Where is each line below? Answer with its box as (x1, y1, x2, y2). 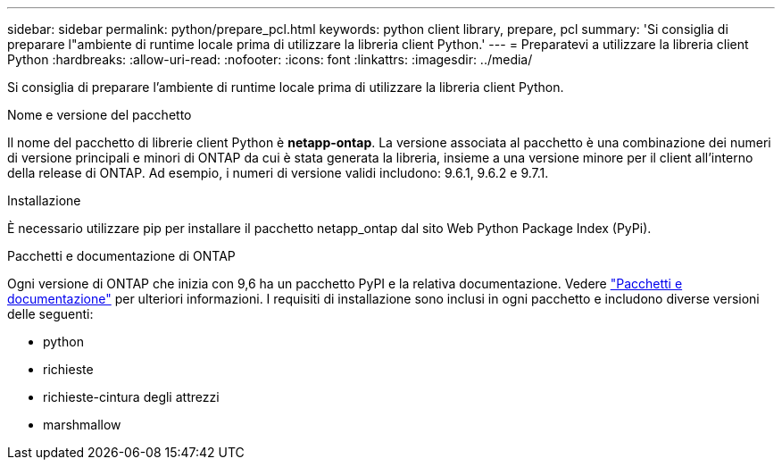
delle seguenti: (7, 306, 94, 321)
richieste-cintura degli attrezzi (43, 389, 220, 404)
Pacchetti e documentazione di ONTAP (7, 248, 236, 263)
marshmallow (43, 417, 121, 432)
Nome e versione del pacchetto (7, 107, 192, 122)
